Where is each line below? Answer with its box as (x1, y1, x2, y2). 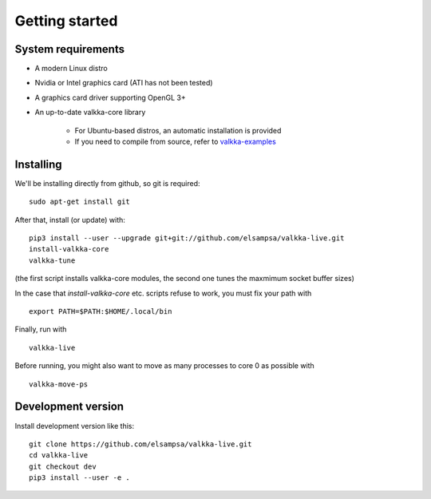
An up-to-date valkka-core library (34, 108, 146, 117)
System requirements (14, 42, 125, 56)
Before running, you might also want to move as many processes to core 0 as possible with (14, 361, 314, 370)
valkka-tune (29, 255, 76, 265)
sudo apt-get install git (29, 197, 131, 207)
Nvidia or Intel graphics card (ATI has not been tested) (34, 78, 213, 88)
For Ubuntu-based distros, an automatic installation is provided (74, 125, 282, 135)
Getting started (14, 12, 118, 30)
